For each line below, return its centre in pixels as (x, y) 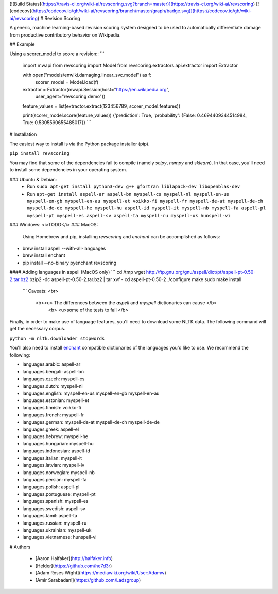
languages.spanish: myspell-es (55, 501)
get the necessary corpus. (37, 329)
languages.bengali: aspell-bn (53, 372)
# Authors (20, 547)
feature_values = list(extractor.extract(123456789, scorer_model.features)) (101, 106)
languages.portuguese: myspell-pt (59, 494)
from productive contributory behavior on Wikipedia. (65, 35)
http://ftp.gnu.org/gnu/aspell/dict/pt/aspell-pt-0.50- (201, 272)
